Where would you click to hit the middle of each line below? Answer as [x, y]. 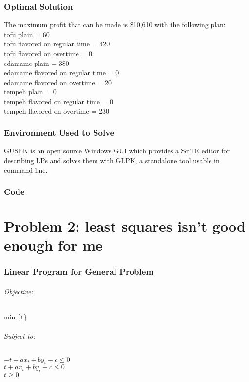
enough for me [53, 245]
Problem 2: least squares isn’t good [125, 226]
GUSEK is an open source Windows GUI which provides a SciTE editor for [117, 151]
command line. [26, 170]
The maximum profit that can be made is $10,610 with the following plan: [115, 25]
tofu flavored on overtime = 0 [48, 53]
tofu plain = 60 [27, 34]
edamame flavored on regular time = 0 [62, 73]
